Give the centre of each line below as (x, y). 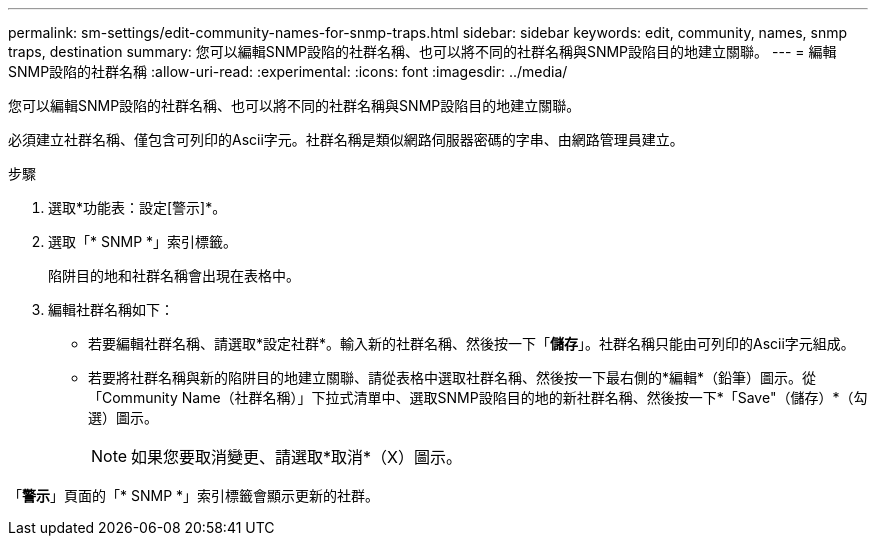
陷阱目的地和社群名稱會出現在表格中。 (174, 275)
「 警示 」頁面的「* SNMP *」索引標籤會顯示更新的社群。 (194, 495)
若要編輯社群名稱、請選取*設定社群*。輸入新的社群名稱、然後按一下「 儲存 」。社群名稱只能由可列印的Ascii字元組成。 (471, 343)
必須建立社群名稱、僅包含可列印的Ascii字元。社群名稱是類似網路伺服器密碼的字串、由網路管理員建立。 (346, 139)
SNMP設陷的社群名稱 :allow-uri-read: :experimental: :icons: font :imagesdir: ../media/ (288, 71)
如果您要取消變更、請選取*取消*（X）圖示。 (297, 457)
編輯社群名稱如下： (111, 309)
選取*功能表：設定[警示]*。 (137, 207)
